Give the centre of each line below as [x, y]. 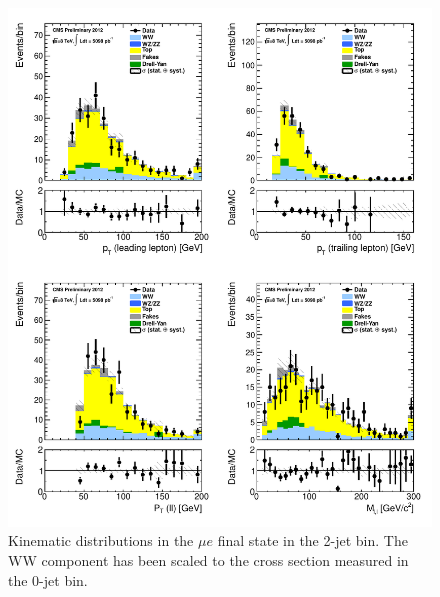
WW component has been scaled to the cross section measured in [208, 559]
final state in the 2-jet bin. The [312, 540]
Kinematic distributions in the [101, 540]
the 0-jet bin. [48, 579]
